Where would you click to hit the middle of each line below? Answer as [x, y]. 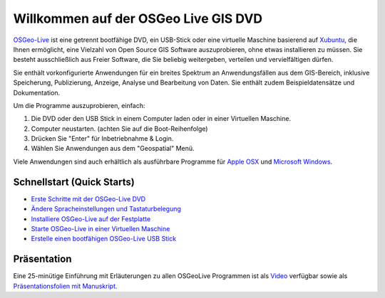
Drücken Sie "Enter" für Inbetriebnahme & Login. [102, 139]
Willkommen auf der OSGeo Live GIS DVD [138, 18]
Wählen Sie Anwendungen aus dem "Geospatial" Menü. [113, 149]
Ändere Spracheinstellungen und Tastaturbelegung [106, 209]
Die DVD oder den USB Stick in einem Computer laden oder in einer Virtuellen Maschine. [161, 119]
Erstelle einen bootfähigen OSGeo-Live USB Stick [104, 239]
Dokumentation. [37, 92]
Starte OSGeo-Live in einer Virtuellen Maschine [101, 228]
